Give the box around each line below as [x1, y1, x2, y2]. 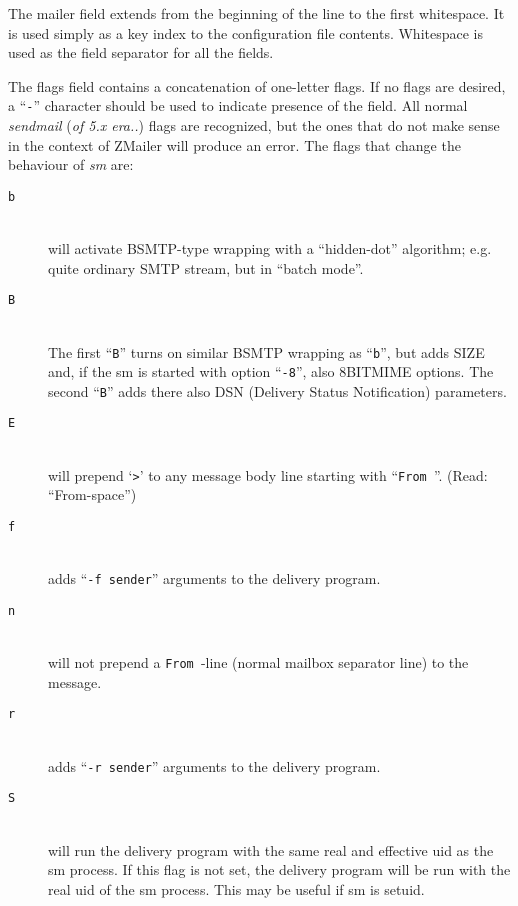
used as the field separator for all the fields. [8, 42, 274, 63]
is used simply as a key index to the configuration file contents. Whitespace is [8, 22, 483, 43]
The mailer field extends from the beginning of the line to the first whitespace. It [8, 3, 505, 23]
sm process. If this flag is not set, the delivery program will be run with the [48, 859, 511, 880]
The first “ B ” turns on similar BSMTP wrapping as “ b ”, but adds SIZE [48, 341, 485, 362]
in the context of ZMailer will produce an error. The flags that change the [8, 134, 461, 155]
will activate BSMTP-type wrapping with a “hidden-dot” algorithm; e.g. [48, 238, 492, 259]
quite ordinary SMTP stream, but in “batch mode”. [48, 257, 364, 278]
